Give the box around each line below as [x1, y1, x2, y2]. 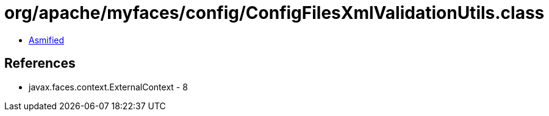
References [4, 56, 76, 71]
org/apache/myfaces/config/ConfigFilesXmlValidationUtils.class [4, 2, 545, 23]
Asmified [29, 34, 65, 45]
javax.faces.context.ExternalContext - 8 [29, 81, 188, 92]
